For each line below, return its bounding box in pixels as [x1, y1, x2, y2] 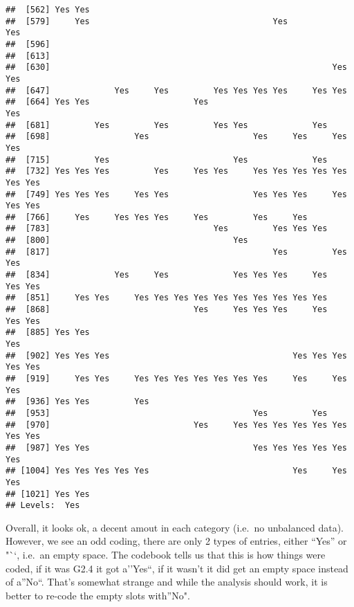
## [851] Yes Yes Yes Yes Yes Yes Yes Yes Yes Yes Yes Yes [6, 293, 328, 303]
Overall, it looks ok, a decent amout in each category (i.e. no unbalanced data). [6, 520, 344, 534]
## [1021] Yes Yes [6, 489, 90, 499]
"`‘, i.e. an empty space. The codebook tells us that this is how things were [6, 547, 326, 562]
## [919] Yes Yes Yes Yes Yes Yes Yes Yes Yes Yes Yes [6, 374, 347, 383]
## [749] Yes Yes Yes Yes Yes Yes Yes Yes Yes [6, 189, 347, 199]
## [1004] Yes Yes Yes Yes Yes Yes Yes [6, 466, 347, 476]
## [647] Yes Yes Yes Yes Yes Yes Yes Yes [6, 85, 347, 96]
